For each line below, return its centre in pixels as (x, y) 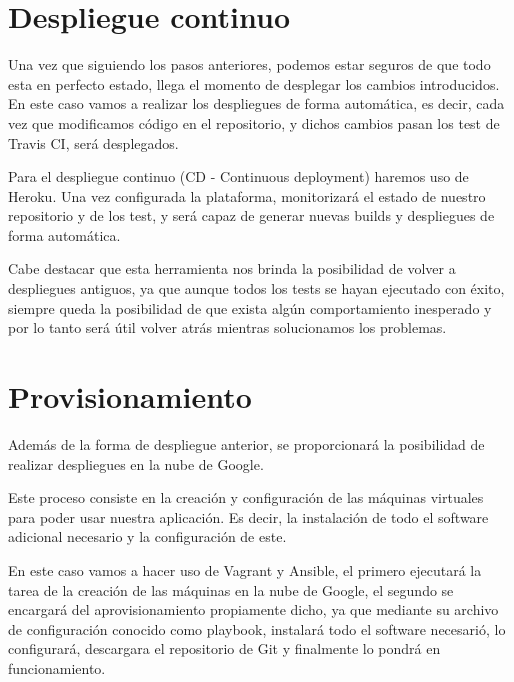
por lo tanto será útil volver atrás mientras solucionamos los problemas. (227, 327)
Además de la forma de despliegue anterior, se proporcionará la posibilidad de (246, 443)
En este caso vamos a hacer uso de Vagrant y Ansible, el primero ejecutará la (245, 569)
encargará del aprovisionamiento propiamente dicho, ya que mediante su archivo (253, 609)
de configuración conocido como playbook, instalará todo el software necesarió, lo (257, 628)
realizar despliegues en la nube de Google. (136, 463)
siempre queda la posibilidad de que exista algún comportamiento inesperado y (250, 307)
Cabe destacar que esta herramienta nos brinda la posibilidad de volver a (232, 268)
